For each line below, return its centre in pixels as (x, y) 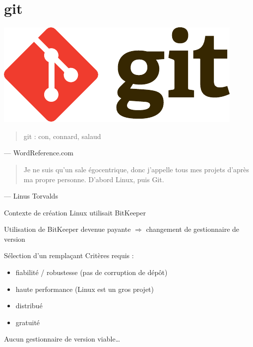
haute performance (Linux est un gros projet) (85, 289)
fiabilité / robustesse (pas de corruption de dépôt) (92, 272)
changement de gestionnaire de (193, 229)
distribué (29, 306)
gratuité (28, 322)
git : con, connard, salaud (62, 136)
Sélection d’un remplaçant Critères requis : (69, 255)
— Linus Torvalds (31, 196)
